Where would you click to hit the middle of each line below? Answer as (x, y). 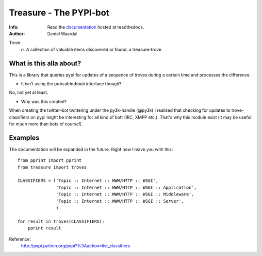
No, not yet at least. (29, 92)
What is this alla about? (45, 63)
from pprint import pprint (50, 160)
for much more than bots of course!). (46, 124)
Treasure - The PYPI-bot (59, 13)
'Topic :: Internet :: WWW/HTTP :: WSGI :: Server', (120, 201)
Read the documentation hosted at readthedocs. (96, 27)
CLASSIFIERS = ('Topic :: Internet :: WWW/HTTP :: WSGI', (88, 181)
